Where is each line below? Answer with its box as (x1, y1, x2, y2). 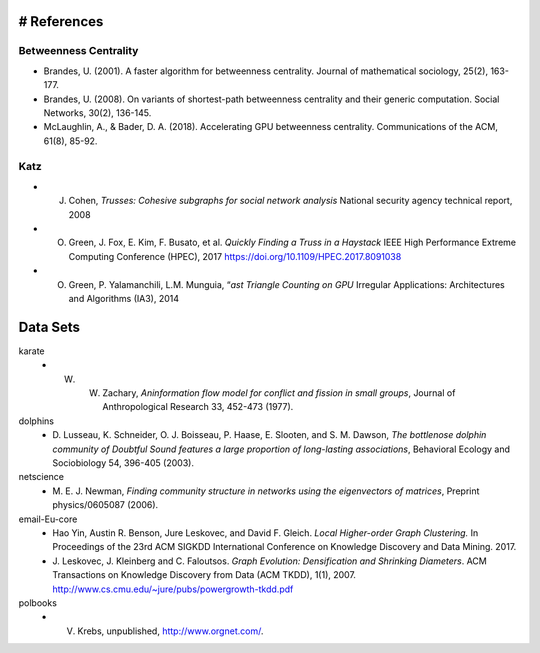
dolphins (18, 415, 55, 427)
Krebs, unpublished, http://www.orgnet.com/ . (77, 625, 264, 637)
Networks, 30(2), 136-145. (43, 106, 152, 119)
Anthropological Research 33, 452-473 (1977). (102, 401, 294, 413)
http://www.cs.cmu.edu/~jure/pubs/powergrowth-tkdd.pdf (52, 583, 294, 595)
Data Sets (18, 318, 80, 335)
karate (18, 345, 45, 357)
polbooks (18, 596, 57, 609)
